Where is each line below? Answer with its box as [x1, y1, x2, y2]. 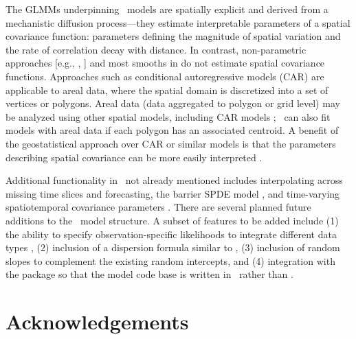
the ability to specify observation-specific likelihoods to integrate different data [5, 226, 337, 241]
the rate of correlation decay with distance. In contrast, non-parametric [5, 42, 307, 56]
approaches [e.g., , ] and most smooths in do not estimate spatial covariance [5, 56, 325, 70]
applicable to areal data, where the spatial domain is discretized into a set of [5, 82, 329, 97]
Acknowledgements [5, 307, 189, 336]
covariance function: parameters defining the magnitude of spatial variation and [5, 29, 341, 43]
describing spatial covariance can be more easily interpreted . [5, 150, 263, 164]
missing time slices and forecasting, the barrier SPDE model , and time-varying [5, 186, 340, 200]
